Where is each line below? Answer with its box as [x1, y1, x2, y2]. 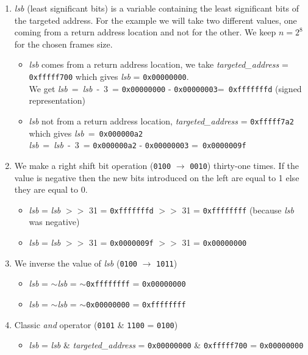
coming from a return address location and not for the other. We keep [14, 26, 276, 38]
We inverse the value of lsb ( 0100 [14, 256, 138, 269]
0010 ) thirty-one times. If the [190, 159, 299, 171]
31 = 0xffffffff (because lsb [182, 203, 294, 216]
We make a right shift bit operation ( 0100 [14, 159, 171, 171]
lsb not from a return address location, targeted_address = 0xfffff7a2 [29, 114, 294, 127]
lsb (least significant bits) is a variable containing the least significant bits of [14, 2, 299, 14]
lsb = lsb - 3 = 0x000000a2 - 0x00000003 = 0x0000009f [29, 138, 246, 151]
